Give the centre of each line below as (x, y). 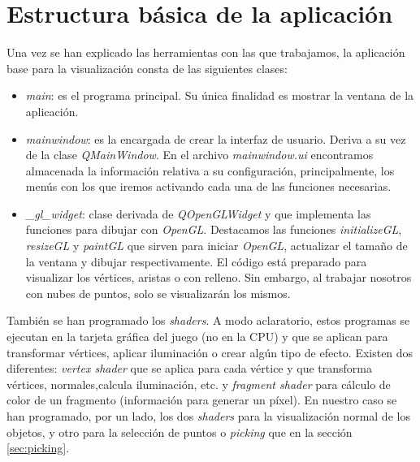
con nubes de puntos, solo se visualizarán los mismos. (158, 293)
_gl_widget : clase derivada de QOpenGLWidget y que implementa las (198, 213)
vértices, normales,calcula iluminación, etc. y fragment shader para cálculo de (199, 384)
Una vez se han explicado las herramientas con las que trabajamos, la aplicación (206, 52)
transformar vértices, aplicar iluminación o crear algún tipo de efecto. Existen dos (210, 352)
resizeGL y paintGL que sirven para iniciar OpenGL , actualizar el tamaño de (216, 246)
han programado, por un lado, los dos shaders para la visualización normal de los (208, 416)
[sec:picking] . (38, 448)
